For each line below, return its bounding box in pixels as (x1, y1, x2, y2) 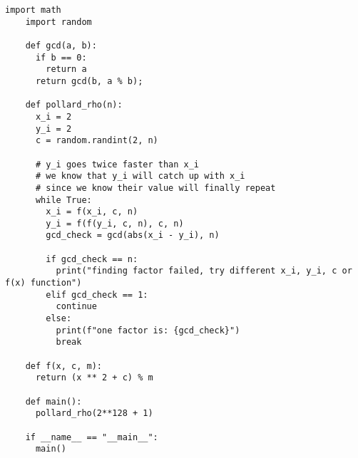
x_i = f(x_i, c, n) (46, 207, 138, 217)
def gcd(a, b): (25, 40, 97, 51)
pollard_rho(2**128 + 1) (35, 408, 153, 419)
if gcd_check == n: (46, 254, 138, 264)
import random (25, 16, 92, 27)
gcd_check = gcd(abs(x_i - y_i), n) (46, 230, 220, 241)
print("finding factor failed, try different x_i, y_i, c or (56, 266, 352, 276)
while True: (35, 194, 92, 205)
